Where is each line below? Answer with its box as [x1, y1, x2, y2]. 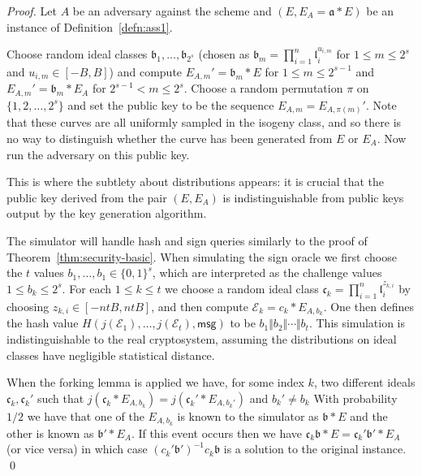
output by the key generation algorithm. [6, 205, 207, 222]
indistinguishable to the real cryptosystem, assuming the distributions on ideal [6, 331, 397, 347]
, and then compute [151, 297, 248, 314]
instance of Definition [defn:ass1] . [6, 18, 173, 35]
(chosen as [198, 45, 250, 63]
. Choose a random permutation [183, 80, 343, 97]
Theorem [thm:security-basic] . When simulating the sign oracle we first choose [6, 248, 397, 265]
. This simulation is [308, 314, 405, 331]
